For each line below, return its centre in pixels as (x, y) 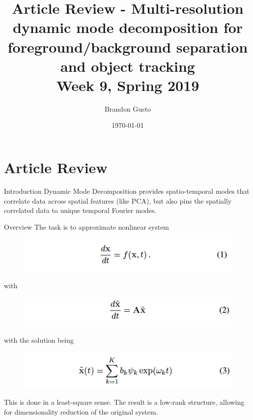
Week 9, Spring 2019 (128, 85)
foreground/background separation (128, 46)
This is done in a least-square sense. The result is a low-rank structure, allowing (124, 402)
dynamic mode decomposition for (128, 27)
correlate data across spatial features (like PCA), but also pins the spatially (118, 200)
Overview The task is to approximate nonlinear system (87, 226)
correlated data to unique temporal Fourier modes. (80, 210)
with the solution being (39, 340)
